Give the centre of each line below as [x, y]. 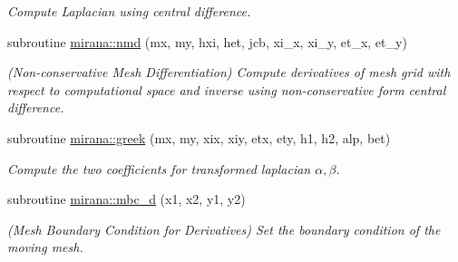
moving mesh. [45, 247]
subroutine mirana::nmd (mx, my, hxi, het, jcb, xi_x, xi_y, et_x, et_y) [207, 41]
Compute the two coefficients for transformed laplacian [159, 168]
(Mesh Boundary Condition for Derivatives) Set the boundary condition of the [224, 229]
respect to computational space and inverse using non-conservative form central [227, 89]
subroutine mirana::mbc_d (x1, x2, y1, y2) [127, 199]
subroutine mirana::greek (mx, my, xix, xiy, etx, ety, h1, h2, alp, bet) [199, 137]
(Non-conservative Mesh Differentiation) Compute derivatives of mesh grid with [229, 72]
